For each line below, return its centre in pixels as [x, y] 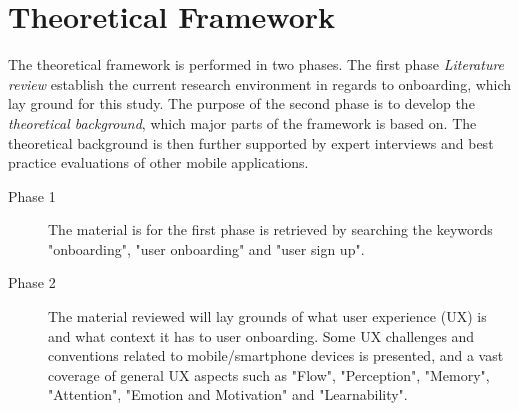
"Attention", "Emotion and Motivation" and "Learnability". [228, 394]
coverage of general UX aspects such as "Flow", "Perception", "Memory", [269, 374]
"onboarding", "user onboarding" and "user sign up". [206, 248]
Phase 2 [32, 282]
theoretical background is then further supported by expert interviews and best [251, 142]
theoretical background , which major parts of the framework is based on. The [242, 122]
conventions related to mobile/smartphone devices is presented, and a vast [276, 355]
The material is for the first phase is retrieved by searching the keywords [270, 229]
